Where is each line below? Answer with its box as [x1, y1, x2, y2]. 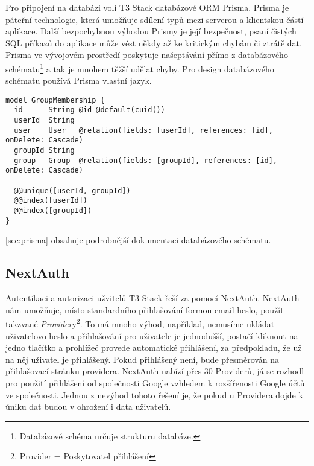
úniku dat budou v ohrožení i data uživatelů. [5, 400, 171, 413]
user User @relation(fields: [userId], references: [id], [14, 126, 273, 135]
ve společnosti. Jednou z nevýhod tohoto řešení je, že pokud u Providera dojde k [5, 388, 303, 401]
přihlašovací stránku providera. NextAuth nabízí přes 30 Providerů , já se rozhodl [5, 365, 304, 377]
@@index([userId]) [14, 196, 88, 205]
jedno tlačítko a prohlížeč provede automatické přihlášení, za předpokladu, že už [5, 341, 302, 354]
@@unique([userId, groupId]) [14, 186, 131, 195]
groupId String [14, 146, 75, 155]
